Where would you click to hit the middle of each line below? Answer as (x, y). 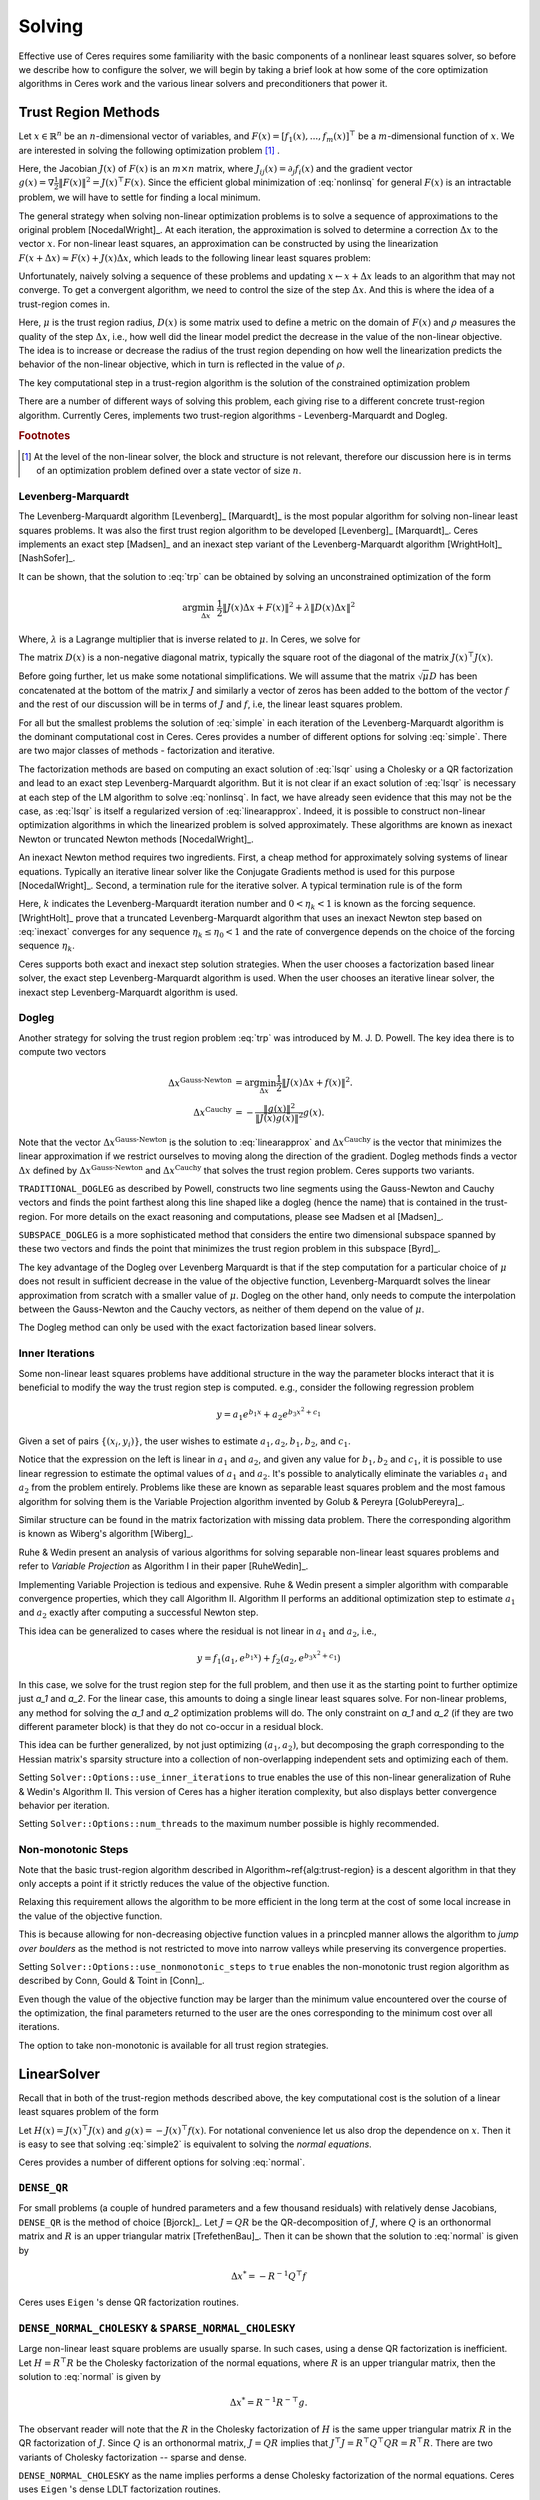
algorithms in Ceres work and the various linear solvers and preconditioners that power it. (203, 84)
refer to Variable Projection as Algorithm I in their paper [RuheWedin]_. (163, 1566)
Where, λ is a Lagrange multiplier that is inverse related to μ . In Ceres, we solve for (189, 639)
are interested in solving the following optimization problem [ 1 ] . (149, 150)
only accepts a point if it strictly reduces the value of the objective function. (174, 1883)
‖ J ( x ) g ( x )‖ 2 (279, 1117)
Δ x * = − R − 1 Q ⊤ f (268, 2275)
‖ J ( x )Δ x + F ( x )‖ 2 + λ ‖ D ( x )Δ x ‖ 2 (289, 607)
